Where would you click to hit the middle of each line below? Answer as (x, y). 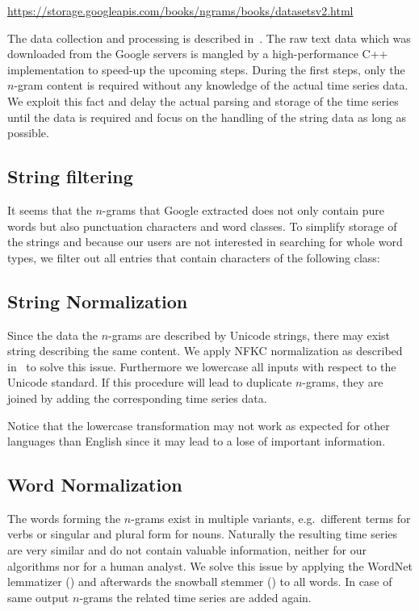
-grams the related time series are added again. (195, 597)
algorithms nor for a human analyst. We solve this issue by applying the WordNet (210, 565)
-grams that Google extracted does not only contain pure (243, 209)
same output (38, 597)
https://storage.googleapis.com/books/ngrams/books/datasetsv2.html (180, 10)
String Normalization (98, 301)
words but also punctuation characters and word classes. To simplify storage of (202, 226)
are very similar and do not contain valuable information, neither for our (187, 550)
